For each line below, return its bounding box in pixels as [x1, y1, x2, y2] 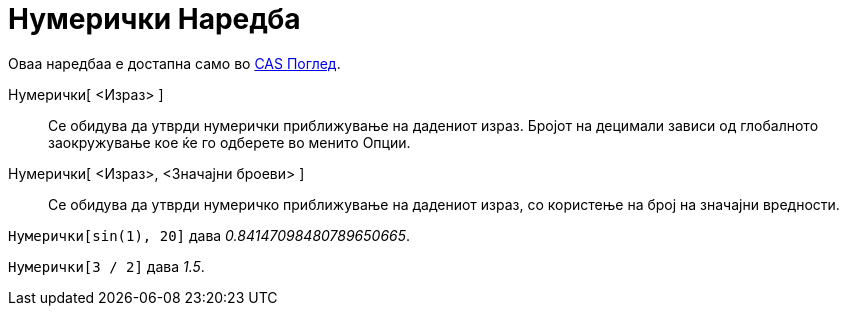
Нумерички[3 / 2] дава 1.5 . [8, 257, 205, 275]
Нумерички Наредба [8, 2, 301, 36]
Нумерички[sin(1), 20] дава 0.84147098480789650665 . [8, 226, 411, 244]
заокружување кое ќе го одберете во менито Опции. [48, 133, 411, 151]
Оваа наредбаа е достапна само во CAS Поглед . [8, 54, 341, 72]
